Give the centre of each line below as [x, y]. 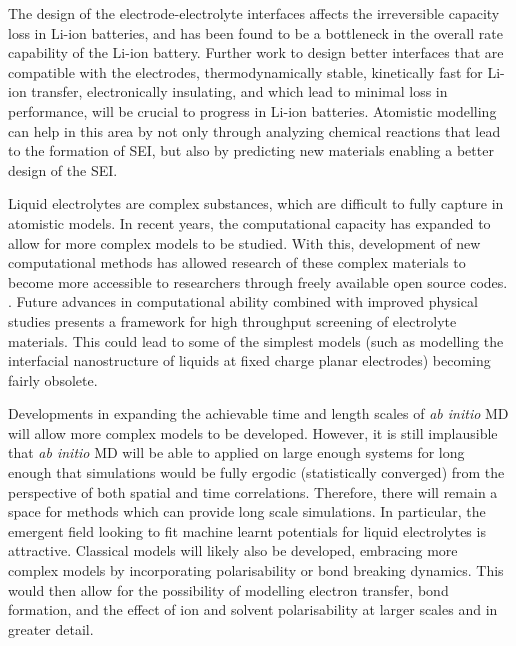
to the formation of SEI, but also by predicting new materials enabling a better [251, 150]
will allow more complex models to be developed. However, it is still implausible [253, 432]
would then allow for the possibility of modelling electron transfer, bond [228, 589]
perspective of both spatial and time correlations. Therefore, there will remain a [253, 491]
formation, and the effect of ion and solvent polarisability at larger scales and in [253, 609]
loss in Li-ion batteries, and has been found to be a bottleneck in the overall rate [255, 32]
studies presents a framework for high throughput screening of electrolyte [232, 320]
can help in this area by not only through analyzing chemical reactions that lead [254, 130]
